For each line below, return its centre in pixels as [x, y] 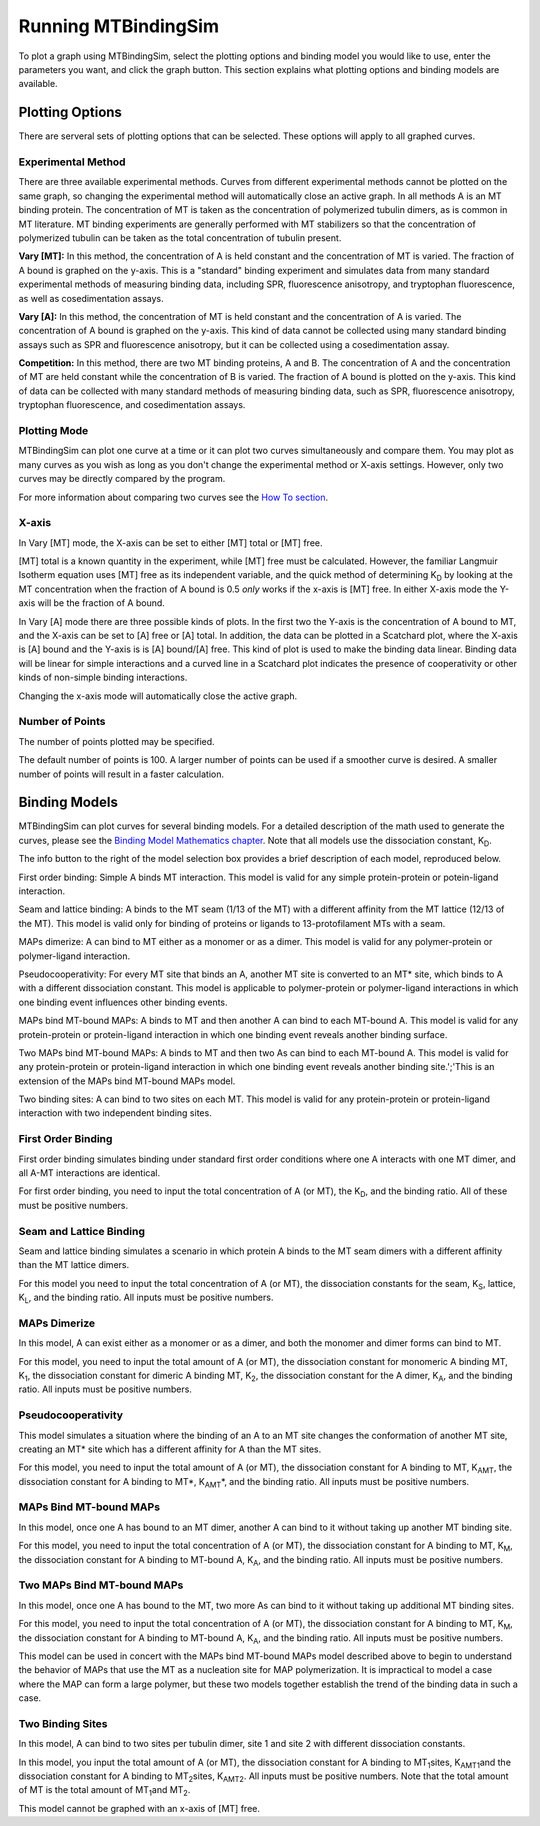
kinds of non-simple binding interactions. [103, 677]
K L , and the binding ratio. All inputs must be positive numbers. [146, 1298]
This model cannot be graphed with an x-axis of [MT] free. [139, 1808]
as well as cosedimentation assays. [91, 298]
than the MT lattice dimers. [74, 1265]
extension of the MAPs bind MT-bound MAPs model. [127, 1081]
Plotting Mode [53, 430]
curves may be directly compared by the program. [122, 479]
